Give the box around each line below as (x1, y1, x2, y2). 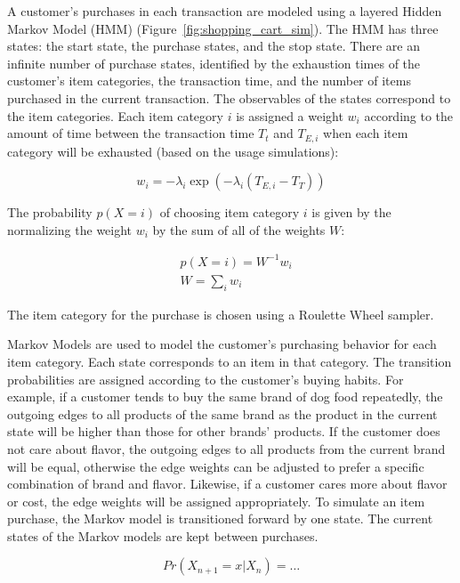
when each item (323, 124, 408, 142)
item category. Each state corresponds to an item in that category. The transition (7, 352, 452, 370)
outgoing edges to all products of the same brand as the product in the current (7, 404, 438, 423)
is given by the (311, 203, 391, 222)
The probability (7, 203, 93, 222)
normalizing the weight (7, 220, 133, 239)
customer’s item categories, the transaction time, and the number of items (7, 71, 411, 90)
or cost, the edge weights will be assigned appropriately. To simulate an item (7, 491, 425, 510)
